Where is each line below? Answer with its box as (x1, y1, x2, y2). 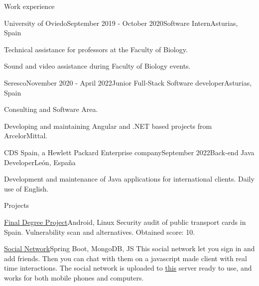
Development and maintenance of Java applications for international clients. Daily (4, 174, 255, 184)
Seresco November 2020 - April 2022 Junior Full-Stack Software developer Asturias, (4, 77, 252, 88)
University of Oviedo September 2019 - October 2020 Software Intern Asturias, (4, 17, 238, 28)
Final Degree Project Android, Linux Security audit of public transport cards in (4, 216, 246, 227)
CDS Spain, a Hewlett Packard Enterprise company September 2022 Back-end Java (4, 147, 255, 157)
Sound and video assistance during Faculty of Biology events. (4, 61, 191, 71)
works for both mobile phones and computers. (4, 272, 144, 283)
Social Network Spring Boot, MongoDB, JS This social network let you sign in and (4, 243, 255, 254)
